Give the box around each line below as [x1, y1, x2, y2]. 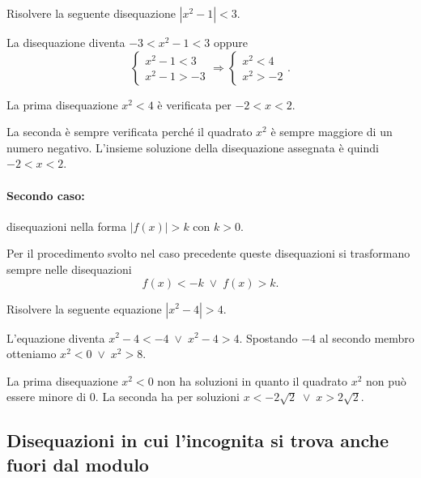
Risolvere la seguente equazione [6, 300, 162, 317]
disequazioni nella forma [6, 217, 126, 234]
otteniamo [6, 345, 57, 362]
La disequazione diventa [6, 34, 125, 50]
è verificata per [157, 96, 232, 113]
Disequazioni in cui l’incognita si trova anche [6, 428, 389, 453]
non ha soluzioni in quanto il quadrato [157, 372, 347, 389]
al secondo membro [319, 329, 415, 346]
